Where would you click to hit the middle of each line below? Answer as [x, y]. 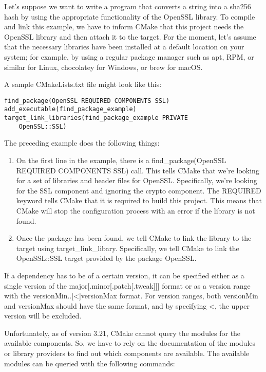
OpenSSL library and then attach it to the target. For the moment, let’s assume [130, 36]
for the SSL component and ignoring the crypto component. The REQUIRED [139, 190]
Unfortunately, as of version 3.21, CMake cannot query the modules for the [122, 333]
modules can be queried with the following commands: [90, 363]
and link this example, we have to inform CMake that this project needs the [124, 26]
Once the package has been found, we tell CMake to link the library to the [134, 238]
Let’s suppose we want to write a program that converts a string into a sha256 [128, 6]
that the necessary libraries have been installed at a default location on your [124, 47]
